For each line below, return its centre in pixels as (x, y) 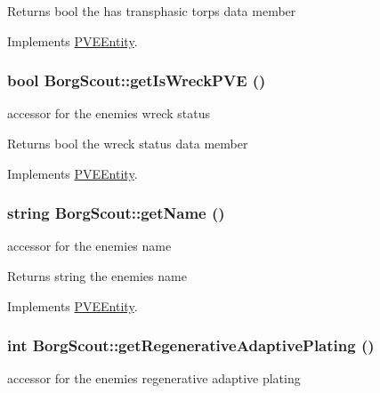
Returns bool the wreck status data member (128, 143)
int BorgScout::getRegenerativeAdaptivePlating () (191, 345)
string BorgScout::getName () (116, 213)
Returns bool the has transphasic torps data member (152, 11)
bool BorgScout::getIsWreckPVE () (137, 80)
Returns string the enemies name (97, 276)
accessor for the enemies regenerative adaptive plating (154, 378)
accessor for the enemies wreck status (109, 113)
